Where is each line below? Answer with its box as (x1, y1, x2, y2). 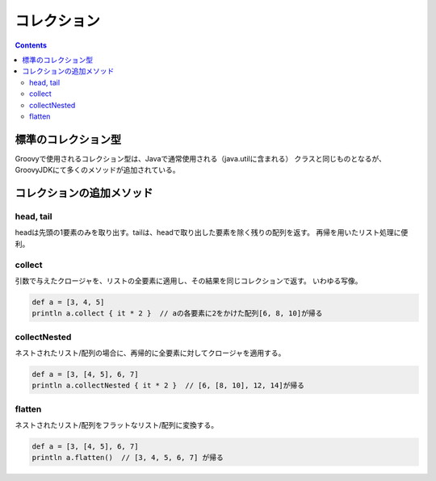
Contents (15, 40, 48, 50)
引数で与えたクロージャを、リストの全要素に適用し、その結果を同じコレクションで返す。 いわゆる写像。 (15, 275, 363, 286)
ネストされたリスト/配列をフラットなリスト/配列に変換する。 (15, 420, 219, 430)
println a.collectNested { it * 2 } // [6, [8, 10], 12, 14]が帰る (31, 381, 304, 391)
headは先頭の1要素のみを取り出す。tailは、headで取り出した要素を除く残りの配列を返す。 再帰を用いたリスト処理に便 (15, 228, 409, 237)
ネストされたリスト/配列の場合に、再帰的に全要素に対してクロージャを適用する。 (15, 348, 286, 358)
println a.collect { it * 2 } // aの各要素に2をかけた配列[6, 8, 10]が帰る (31, 309, 323, 318)
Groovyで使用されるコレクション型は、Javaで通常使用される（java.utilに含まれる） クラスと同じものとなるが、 (15, 153, 387, 163)
